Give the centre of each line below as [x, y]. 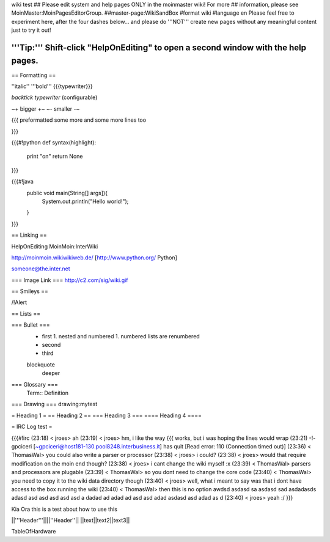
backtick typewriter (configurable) [54, 97]
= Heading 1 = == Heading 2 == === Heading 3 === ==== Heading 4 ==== [106, 415]
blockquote [41, 365]
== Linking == [29, 235]
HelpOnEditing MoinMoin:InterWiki [55, 246]
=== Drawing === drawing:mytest [54, 404]
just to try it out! [31, 30]
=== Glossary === [35, 384]
